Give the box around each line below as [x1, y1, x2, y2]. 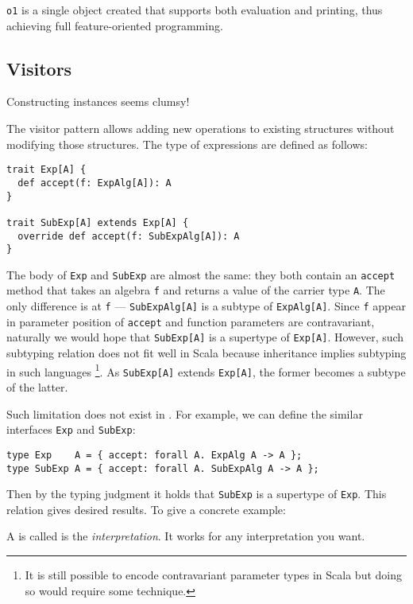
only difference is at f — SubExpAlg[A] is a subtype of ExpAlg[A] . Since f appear [6, 298, 406, 314]
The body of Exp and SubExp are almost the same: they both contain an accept [6, 266, 396, 283]
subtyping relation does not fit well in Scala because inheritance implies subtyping [6, 345, 407, 361]
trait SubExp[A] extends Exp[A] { [6, 216, 189, 228]
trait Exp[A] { [6, 164, 87, 176]
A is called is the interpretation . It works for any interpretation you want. [6, 528, 365, 544]
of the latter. [6, 379, 68, 396]
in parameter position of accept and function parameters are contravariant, [6, 313, 375, 329]
